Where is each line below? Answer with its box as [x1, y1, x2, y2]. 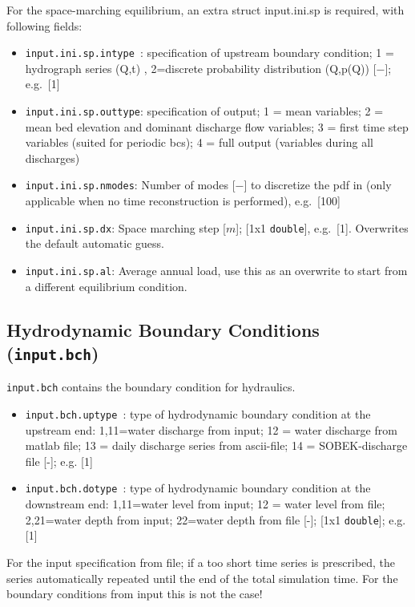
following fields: [6, 17, 83, 34]
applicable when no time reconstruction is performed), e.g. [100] [25, 192, 340, 209]
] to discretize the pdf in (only [244, 176, 392, 193]
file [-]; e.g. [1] [25, 452, 93, 469]
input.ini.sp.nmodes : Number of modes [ [25, 176, 236, 193]
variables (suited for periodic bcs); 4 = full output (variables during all [25, 134, 373, 151]
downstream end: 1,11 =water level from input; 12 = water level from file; [25, 496, 385, 512]
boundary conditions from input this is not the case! [6, 585, 263, 602]
